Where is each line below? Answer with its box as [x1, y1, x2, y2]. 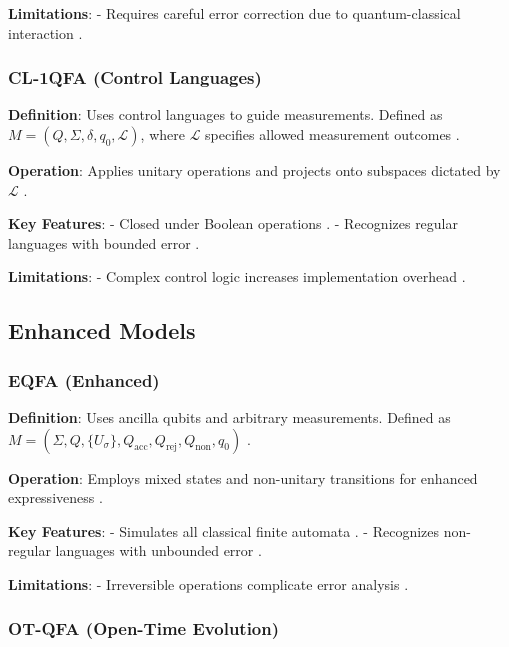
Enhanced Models [8, 315, 196, 346]
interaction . [8, 22, 83, 43]
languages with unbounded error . [55, 540, 262, 561]
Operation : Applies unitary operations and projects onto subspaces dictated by [8, 160, 501, 180]
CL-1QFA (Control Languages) [8, 65, 262, 90]
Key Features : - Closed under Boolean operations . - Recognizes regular [8, 213, 459, 234]
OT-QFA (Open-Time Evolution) [8, 616, 280, 641]
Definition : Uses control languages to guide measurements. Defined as [8, 104, 443, 125]
